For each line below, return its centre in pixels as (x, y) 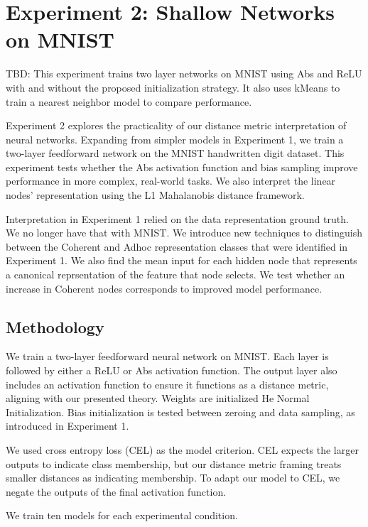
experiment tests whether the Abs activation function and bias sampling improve (182, 167)
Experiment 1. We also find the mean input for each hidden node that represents (182, 260)
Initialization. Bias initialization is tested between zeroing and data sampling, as (180, 412)
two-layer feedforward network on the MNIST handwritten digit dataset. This (175, 153)
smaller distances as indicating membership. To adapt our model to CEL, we (173, 478)
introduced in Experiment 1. (67, 426)
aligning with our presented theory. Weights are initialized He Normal (158, 398)
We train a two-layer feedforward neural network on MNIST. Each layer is (167, 356)
